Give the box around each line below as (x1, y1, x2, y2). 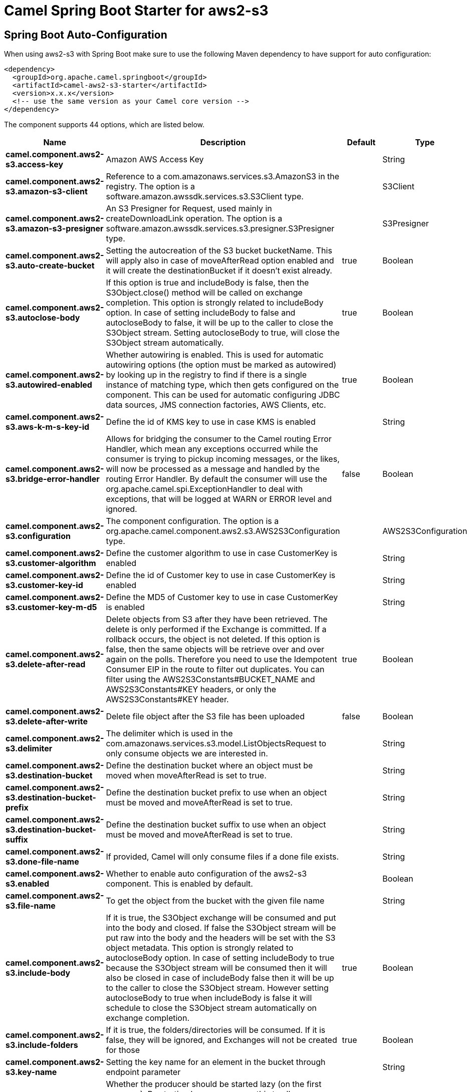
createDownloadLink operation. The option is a (106, 213, 283, 224)
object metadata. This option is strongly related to (106, 943, 294, 953)
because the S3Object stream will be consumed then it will (106, 963, 327, 973)
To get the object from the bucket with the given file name (106, 896, 325, 906)
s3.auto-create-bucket (6, 260, 95, 271)
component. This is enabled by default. (106, 879, 253, 889)
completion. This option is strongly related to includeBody (106, 298, 324, 308)
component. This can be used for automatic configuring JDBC (106, 390, 340, 400)
